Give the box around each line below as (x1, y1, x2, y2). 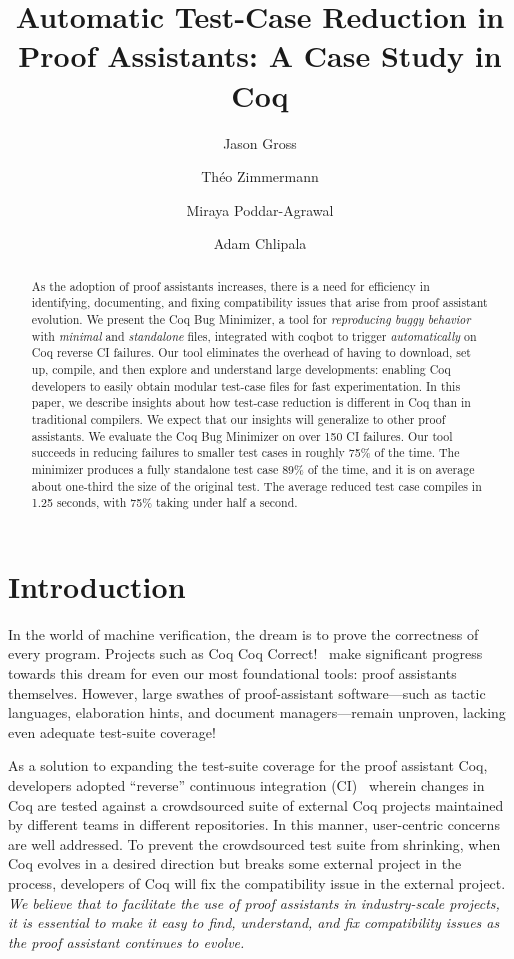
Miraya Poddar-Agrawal (186, 199, 334, 220)
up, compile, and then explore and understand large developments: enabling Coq (31, 360, 451, 377)
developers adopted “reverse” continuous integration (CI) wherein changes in (8, 774, 485, 795)
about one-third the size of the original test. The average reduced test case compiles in (31, 477, 482, 494)
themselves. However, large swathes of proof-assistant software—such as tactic (8, 682, 486, 703)
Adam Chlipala (213, 233, 307, 254)
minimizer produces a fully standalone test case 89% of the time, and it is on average (31, 460, 475, 477)
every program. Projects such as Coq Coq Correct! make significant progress (8, 643, 483, 664)
